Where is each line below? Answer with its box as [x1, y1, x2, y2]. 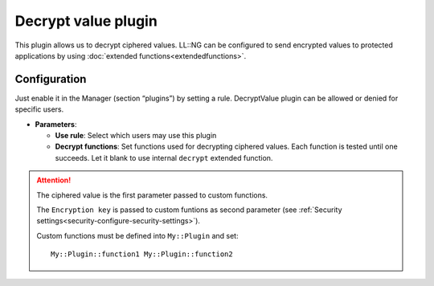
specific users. [14, 104, 64, 114]
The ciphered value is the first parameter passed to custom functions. [36, 190, 268, 200]
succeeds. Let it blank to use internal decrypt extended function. [55, 153, 273, 162]
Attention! [36, 175, 72, 185]
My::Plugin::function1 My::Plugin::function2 [51, 250, 233, 259]
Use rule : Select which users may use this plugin [55, 131, 217, 141]
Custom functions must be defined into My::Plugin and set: [36, 231, 239, 240]
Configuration [14, 72, 87, 86]
